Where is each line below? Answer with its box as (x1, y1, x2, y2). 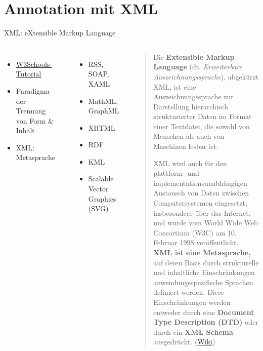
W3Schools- (16, 58, 53, 69)
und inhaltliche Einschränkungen (153, 267, 255, 278)
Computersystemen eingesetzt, (153, 198, 247, 208)
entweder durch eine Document (153, 306, 254, 317)
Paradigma (16, 85, 50, 96)
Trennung (16, 105, 46, 116)
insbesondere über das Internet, (153, 207, 251, 218)
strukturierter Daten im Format (153, 111, 252, 122)
